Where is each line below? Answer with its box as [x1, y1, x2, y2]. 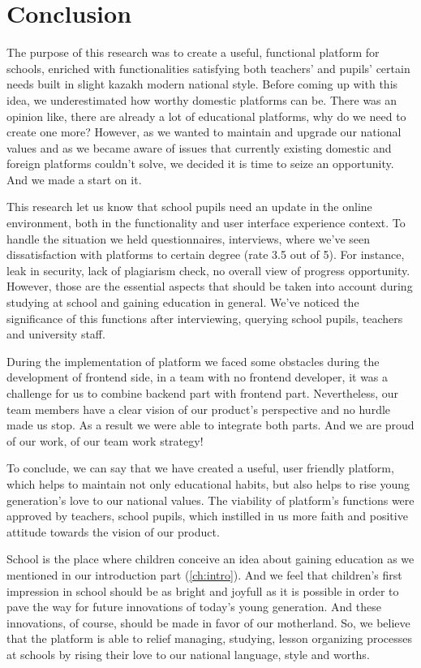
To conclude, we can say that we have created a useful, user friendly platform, [6, 459, 394, 476]
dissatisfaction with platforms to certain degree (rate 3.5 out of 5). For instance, [6, 246, 405, 263]
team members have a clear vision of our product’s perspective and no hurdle [6, 400, 391, 417]
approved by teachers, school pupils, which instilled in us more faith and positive [6, 507, 408, 524]
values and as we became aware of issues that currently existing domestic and [6, 139, 392, 156]
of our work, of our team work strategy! [6, 432, 204, 449]
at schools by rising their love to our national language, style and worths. [6, 645, 370, 662]
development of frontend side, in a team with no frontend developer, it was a [6, 368, 389, 386]
